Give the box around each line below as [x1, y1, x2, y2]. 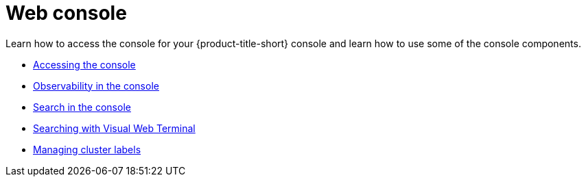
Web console [5, 1, 127, 25]
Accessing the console [33, 58, 136, 70]
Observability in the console [33, 79, 159, 92]
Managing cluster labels [33, 143, 141, 155]
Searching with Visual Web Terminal [33, 122, 196, 134]
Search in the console [33, 101, 131, 113]
